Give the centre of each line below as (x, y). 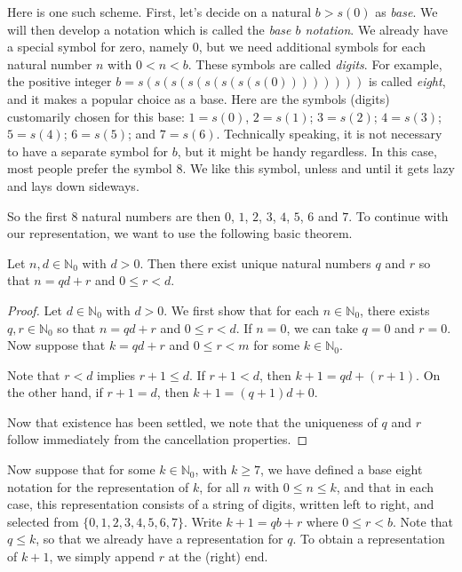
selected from (43, 521)
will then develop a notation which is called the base (149, 29)
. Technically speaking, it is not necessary (329, 134)
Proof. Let (35, 310)
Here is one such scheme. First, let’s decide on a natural (159, 12)
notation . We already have (377, 29)
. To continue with (398, 215)
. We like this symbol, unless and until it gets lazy (319, 168)
